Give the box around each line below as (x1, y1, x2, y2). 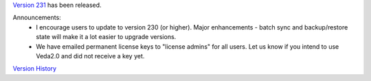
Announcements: (12, 14, 61, 22)
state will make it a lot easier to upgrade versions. (36, 33, 177, 41)
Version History (12, 65, 57, 73)
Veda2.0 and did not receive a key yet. (36, 51, 145, 60)
